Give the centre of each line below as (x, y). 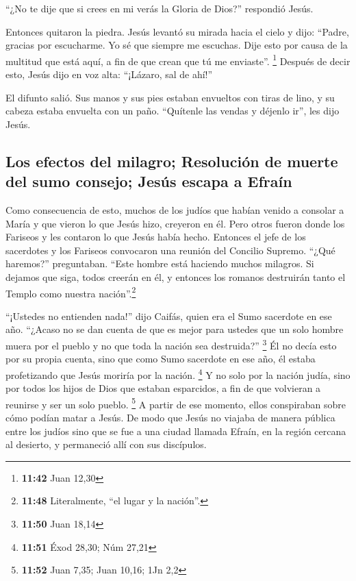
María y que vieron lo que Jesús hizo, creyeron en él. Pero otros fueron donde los (175, 223)
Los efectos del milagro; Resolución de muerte (172, 161)
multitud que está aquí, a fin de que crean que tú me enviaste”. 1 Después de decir (178, 60)
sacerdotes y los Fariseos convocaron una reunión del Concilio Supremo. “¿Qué (170, 250)
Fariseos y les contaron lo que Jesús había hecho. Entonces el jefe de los (156, 237)
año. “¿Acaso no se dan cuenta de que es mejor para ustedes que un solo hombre (175, 329)
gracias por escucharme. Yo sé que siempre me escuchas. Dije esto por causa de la (177, 45)
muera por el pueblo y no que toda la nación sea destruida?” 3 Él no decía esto (171, 344)
